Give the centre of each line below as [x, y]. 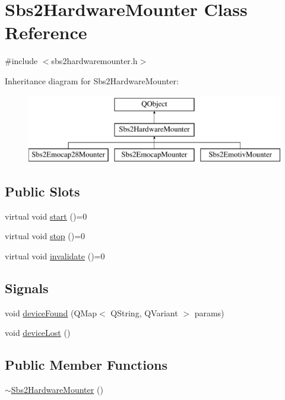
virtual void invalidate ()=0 [55, 255]
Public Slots [42, 191]
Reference [46, 32]
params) [209, 312]
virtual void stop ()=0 [45, 236]
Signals [27, 288]
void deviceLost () [38, 333]
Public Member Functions [86, 365]
